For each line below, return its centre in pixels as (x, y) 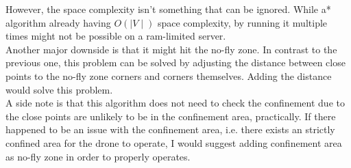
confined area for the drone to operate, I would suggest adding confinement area (174, 142)
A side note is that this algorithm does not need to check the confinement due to (175, 103)
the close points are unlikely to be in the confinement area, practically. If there (171, 116)
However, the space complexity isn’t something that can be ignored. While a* (168, 9)
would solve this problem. (59, 89)
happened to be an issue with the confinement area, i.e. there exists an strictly (170, 129)
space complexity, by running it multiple (242, 22)
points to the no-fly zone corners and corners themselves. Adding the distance (169, 75)
